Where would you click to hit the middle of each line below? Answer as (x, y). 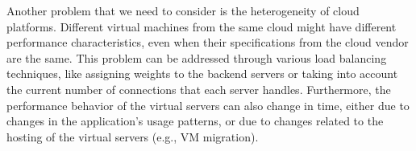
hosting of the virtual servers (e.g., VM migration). (133, 136)
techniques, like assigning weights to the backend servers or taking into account (202, 73)
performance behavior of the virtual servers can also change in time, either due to (208, 105)
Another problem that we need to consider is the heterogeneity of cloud (183, 10)
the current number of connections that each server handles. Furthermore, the (199, 89)
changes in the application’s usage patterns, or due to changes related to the (195, 121)
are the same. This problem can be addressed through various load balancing (197, 57)
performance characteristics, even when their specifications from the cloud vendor (208, 42)
